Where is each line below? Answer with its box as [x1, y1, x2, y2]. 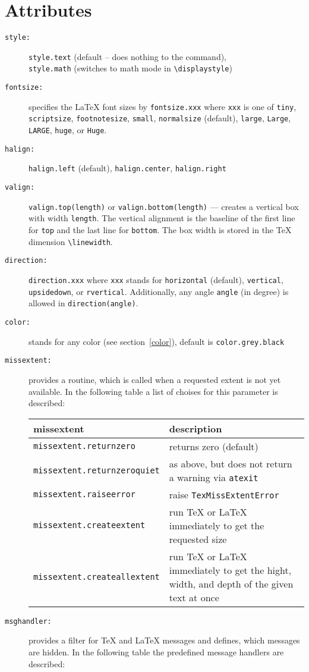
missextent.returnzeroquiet [33, 465, 160, 475]
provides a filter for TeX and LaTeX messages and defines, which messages [29, 634, 300, 646]
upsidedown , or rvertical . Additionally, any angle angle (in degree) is [29, 285, 289, 297]
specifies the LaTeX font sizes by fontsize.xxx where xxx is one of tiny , [29, 100, 297, 112]
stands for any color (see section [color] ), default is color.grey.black [29, 335, 285, 347]
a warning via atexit [169, 470, 258, 484]
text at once [169, 590, 219, 604]
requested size [169, 532, 227, 546]
